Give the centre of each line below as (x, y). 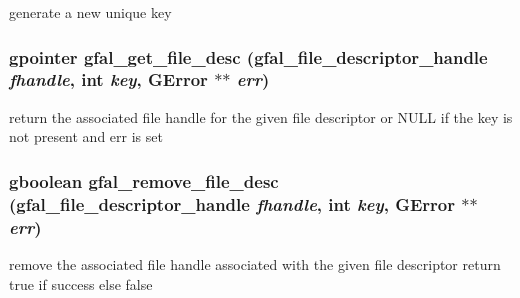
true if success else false (81, 283)
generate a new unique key (90, 12)
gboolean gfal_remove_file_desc (144, 180)
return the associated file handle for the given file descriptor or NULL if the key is (261, 116)
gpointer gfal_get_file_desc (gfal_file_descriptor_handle (248, 56)
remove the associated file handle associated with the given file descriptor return (255, 263)
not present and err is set (86, 136)
